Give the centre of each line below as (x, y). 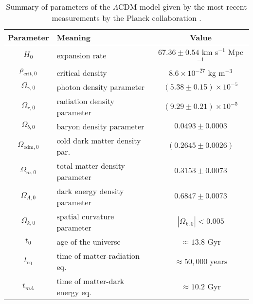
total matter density (91, 165)
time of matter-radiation (98, 255)
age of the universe (89, 241)
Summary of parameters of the (58, 7)
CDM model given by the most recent (183, 7)
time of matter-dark (90, 281)
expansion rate (81, 55)
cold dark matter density (99, 140)
